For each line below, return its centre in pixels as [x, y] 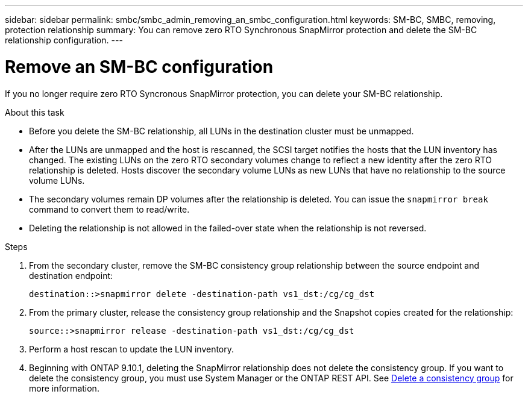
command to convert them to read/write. [109, 209]
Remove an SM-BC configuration [139, 67]
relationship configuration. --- [64, 40]
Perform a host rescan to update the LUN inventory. [132, 349]
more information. [64, 388]
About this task [35, 112]
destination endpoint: [71, 275]
